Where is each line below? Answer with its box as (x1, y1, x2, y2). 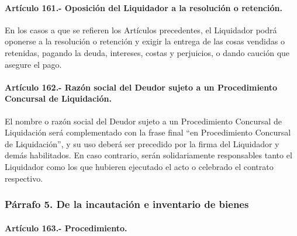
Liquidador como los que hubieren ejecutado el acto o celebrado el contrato (5, 160, 274, 172)
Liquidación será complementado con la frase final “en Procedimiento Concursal (5, 126, 291, 138)
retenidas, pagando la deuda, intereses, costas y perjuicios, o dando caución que (5, 46, 290, 58)
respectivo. (5, 172, 43, 184)
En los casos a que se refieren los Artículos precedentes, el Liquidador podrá (5, 23, 277, 36)
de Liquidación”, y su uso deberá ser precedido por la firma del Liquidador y (5, 137, 279, 150)
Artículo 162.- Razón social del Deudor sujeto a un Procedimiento (5, 81, 278, 93)
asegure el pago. (5, 58, 62, 70)
